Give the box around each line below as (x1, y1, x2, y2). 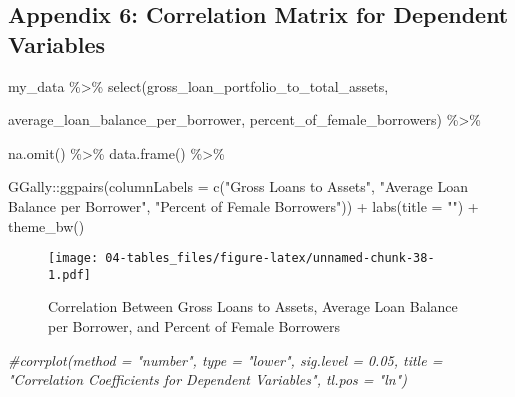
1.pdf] (48, 267, 91, 282)
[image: (48, 251, 99, 266)
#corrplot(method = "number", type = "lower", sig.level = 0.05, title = (8, 349, 443, 370)
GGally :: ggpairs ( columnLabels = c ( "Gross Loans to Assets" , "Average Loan (8, 176, 468, 197)
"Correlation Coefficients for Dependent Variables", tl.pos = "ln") (8, 369, 407, 390)
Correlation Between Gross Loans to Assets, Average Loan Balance (48, 296, 458, 317)
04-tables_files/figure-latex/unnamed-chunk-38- (105, 251, 435, 266)
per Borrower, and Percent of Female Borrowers (48, 316, 341, 337)
